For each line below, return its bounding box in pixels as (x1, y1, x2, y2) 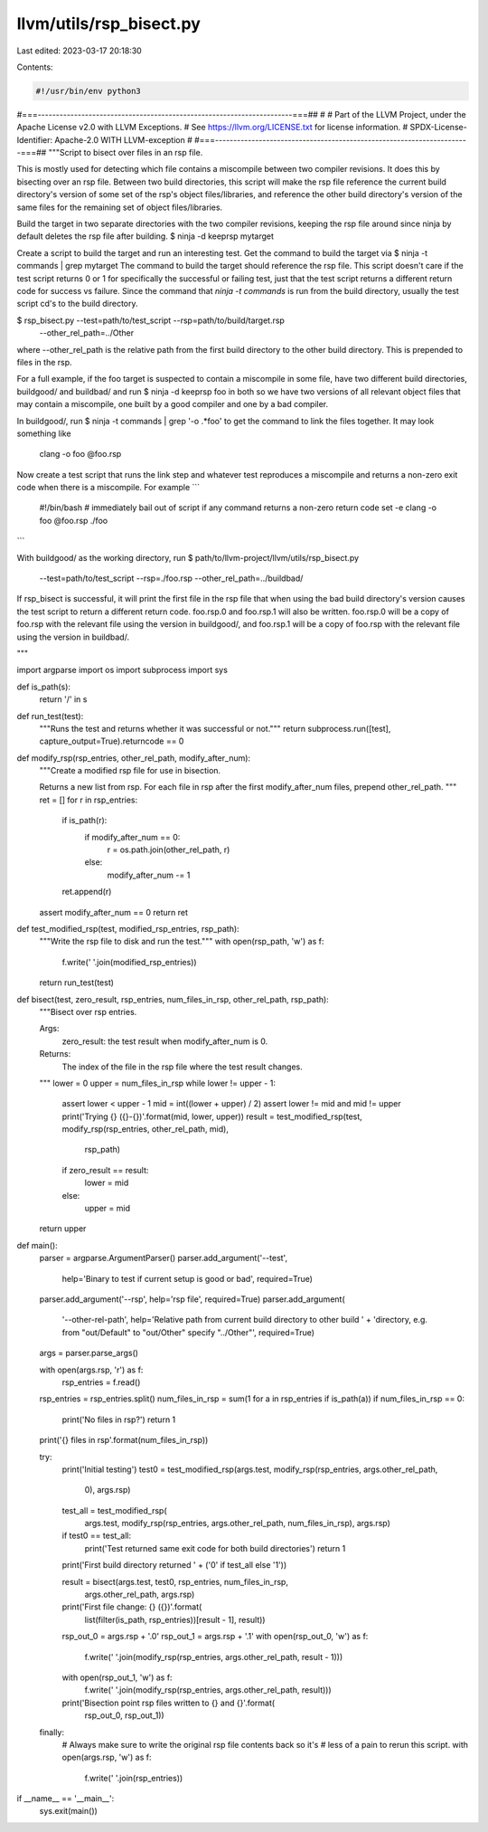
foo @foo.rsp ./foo (39, 515, 108, 526)
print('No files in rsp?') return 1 (61, 1414, 176, 1425)
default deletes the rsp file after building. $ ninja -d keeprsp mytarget (16, 231, 275, 242)
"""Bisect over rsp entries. (39, 1006, 137, 1017)
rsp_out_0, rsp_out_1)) (84, 1710, 164, 1721)
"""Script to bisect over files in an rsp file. (48, 147, 203, 158)
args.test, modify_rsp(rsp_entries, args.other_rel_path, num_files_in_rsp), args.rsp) (84, 1518, 390, 1529)
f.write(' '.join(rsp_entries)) (84, 1772, 183, 1783)
